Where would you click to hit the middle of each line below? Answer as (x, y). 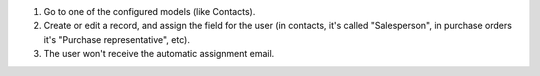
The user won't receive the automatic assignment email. (159, 54)
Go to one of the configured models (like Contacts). (149, 11)
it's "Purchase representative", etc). (116, 39)
